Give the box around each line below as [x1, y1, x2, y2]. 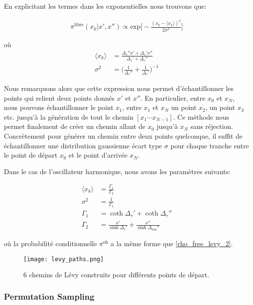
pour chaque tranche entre [170, 140, 249, 150]
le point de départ [4, 150, 58, 160]
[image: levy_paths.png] [23, 255, 104, 263]
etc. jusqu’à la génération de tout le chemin [4, 111, 134, 122]
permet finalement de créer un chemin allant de [4, 121, 146, 131]
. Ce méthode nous [173, 111, 230, 122]
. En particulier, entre [140, 92, 206, 103]
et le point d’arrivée [68, 150, 128, 160]
